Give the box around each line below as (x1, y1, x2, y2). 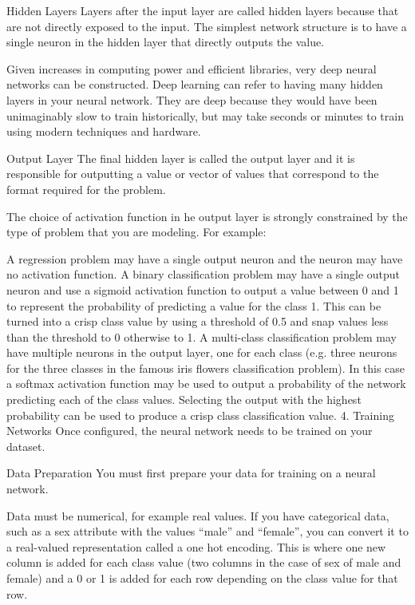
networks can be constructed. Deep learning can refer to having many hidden (6, 76, 383, 93)
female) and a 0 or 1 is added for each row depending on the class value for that (6, 570, 398, 586)
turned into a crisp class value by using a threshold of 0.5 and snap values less (6, 313, 389, 330)
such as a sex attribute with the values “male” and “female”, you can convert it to (6, 523, 409, 540)
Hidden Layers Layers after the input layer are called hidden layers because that (6, 2, 399, 18)
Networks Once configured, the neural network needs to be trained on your (6, 422, 373, 439)
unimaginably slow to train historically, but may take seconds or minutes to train (6, 107, 404, 124)
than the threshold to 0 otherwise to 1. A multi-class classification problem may (6, 328, 397, 345)
